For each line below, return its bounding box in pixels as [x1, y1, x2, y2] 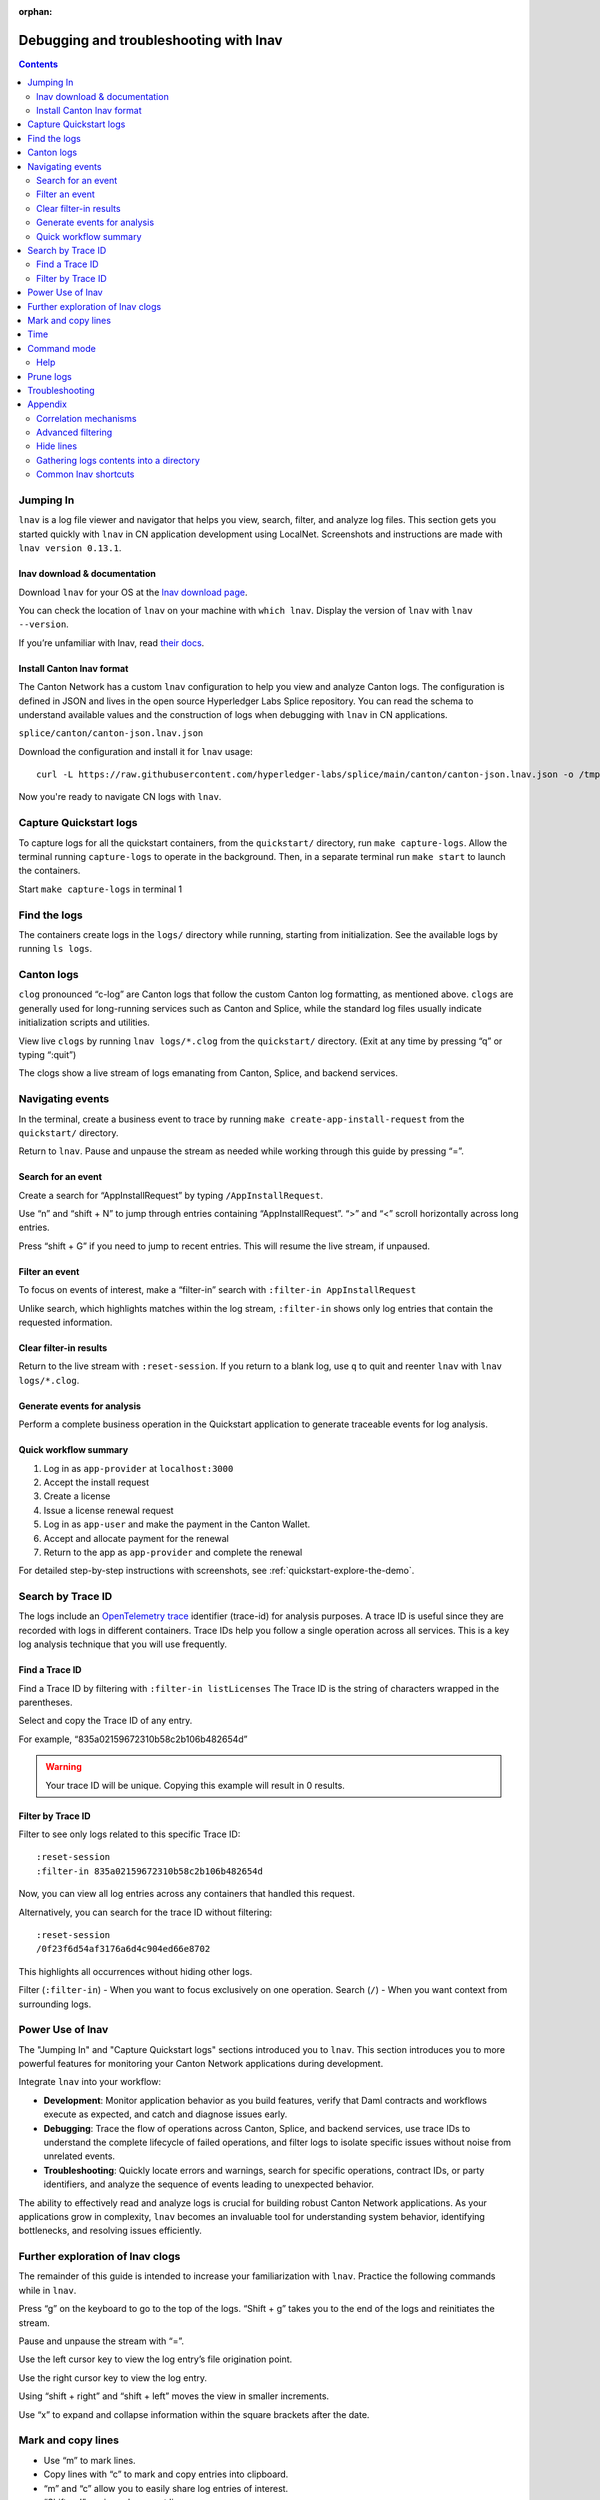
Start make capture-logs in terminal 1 [18, 883, 183, 895]
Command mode [27, 342, 97, 354]
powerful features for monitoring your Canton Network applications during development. [18, 2058, 384, 2070]
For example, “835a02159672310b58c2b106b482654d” [18, 1733, 249, 1745]
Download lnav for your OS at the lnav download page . [18, 586, 248, 598]
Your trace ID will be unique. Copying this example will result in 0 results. [45, 1779, 345, 1791]
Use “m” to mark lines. [43, 2454, 136, 2466]
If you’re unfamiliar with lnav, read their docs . [18, 636, 205, 649]
